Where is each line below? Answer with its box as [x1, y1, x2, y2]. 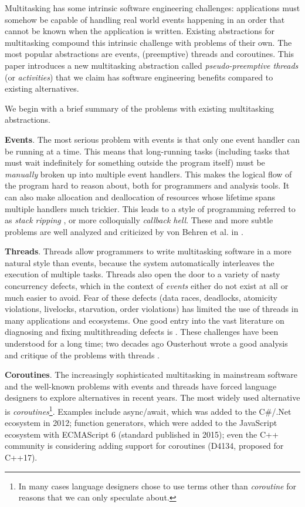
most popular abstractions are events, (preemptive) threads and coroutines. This [5, 48, 294, 60]
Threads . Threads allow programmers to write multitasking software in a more [5, 245, 292, 257]
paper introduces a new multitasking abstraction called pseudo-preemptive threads [5, 59, 299, 71]
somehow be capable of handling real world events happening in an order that [5, 13, 285, 25]
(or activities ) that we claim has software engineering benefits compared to [5, 70, 273, 83]
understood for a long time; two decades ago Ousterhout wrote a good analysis [5, 337, 288, 350]
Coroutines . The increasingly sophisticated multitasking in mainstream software [5, 368, 297, 381]
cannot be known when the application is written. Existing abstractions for [5, 25, 274, 37]
